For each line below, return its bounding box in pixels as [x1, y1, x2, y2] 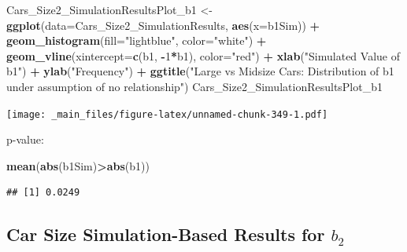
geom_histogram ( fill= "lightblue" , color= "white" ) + [6, 32, 267, 49]
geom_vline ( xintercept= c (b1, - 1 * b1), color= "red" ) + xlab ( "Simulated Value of [6, 47, 400, 64]
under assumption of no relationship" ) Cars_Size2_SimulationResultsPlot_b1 [6, 78, 383, 94]
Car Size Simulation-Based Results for [6, 222, 325, 247]
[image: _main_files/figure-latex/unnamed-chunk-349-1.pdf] [6, 108, 328, 120]
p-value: [6, 131, 44, 148]
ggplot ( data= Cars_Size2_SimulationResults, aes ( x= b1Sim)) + [6, 16, 320, 33]
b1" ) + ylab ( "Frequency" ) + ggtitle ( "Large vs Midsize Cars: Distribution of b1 [6, 63, 394, 79]
